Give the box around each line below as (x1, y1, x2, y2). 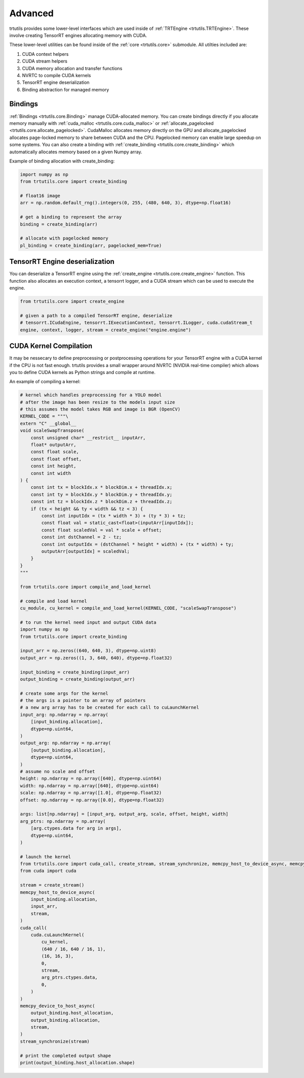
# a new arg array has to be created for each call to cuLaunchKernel (20, 704, 200, 711)
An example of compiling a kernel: (9, 379, 81, 385)
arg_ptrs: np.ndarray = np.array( (20, 818, 106, 824)
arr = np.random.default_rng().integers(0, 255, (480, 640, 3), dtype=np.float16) (20, 200, 232, 206)
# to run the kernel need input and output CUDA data (20, 619, 157, 625)
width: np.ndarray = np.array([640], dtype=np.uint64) (20, 783, 159, 789)
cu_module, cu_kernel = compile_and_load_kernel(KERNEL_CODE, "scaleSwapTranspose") (20, 605, 237, 611)
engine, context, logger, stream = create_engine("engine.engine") (20, 327, 192, 332)
